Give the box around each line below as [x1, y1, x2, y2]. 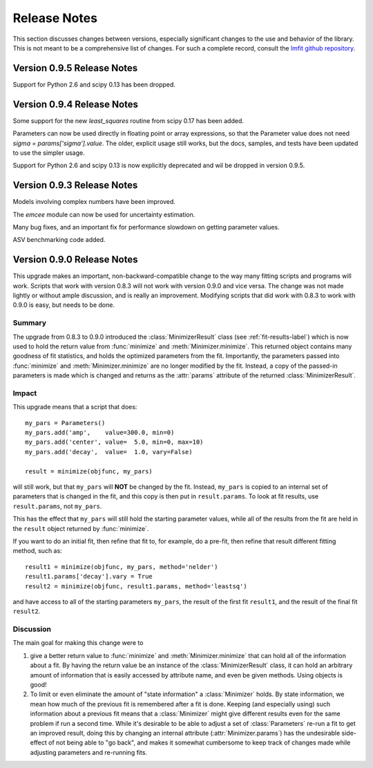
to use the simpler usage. [12, 149, 86, 157]
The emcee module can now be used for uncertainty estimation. [12, 210, 195, 218]
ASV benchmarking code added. [12, 236, 106, 244]
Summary [12, 318, 47, 328]
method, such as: [12, 547, 62, 555]
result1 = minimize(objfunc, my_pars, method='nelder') [25, 563, 218, 570]
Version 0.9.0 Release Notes [12, 254, 138, 265]
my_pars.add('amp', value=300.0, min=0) [25, 429, 175, 437]
